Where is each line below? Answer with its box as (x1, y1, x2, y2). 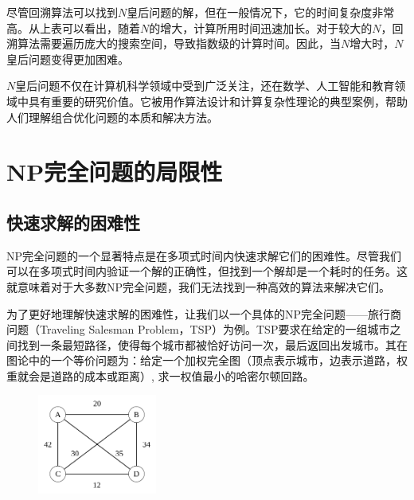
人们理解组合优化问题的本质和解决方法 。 (6, 108, 218, 125)
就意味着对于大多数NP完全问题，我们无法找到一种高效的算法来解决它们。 (6, 278, 391, 295)
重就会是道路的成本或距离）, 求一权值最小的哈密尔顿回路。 (6, 367, 314, 384)
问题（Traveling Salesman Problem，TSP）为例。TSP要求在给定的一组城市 (6, 321, 390, 338)
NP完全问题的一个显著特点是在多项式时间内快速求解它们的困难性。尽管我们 (6, 247, 402, 264)
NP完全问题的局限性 (6, 155, 223, 188)
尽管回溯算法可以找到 (6, 4, 118, 20)
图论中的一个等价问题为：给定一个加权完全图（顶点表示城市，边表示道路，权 (6, 352, 408, 369)
